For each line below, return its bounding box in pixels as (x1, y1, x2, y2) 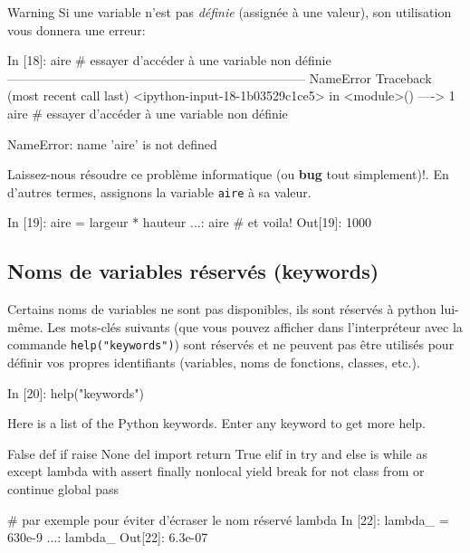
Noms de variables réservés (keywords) (7, 257, 379, 285)
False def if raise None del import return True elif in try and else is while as (7, 443, 427, 462)
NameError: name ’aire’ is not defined (7, 134, 217, 153)
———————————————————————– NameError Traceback (7, 68, 432, 87)
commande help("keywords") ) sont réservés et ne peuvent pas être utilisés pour (7, 335, 455, 354)
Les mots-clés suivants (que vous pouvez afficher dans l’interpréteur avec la (47, 317, 463, 336)
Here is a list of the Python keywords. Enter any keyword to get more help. (7, 414, 427, 433)
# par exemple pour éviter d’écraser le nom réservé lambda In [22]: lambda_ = (7, 510, 449, 529)
